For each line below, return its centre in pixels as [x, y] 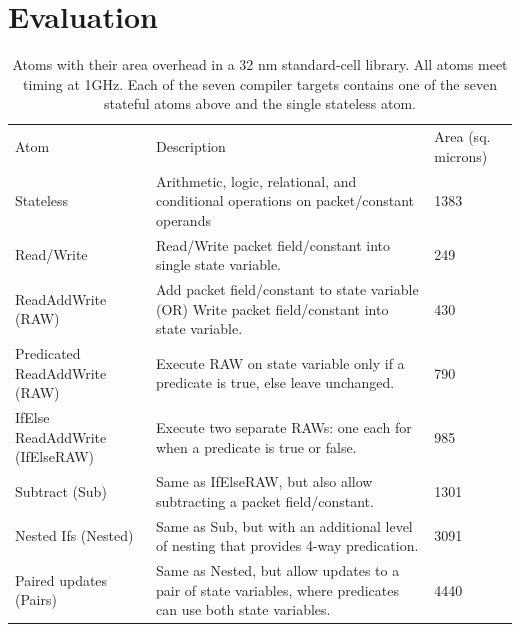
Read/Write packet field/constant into [273, 244]
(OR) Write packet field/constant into [272, 308]
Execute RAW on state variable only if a [280, 362]
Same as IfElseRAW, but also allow [264, 481]
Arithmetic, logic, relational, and [256, 180]
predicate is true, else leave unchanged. [275, 382]
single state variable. [218, 264]
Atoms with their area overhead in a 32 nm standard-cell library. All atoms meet [260, 64]
